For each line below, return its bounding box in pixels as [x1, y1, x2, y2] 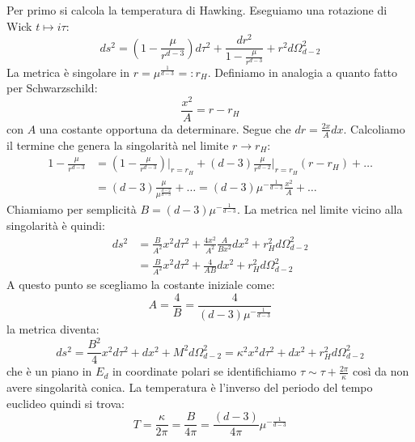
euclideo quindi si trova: [6, 394, 125, 411]
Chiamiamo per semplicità [6, 201, 137, 218]
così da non [353, 363, 409, 380]
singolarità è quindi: [6, 217, 105, 234]
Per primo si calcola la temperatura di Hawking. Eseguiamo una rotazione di [6, 2, 387, 18]
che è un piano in [6, 363, 92, 380]
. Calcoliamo [343, 120, 405, 137]
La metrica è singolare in [6, 63, 129, 80]
